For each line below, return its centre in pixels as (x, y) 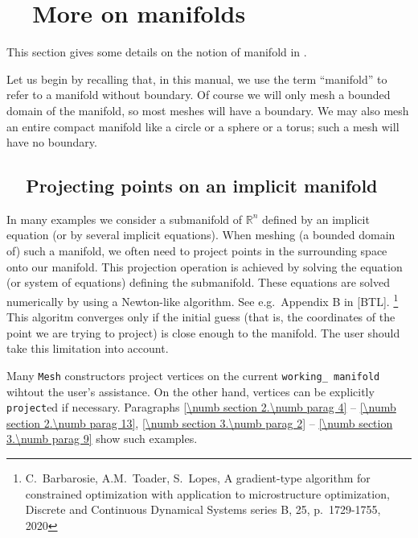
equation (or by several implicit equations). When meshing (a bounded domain (201, 235)
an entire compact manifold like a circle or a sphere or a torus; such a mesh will (203, 126)
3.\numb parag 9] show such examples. (102, 439)
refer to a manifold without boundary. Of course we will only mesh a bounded (199, 95)
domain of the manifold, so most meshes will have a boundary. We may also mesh (208, 110)
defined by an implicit (316, 219)
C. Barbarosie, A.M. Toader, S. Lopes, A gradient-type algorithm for (198, 477)
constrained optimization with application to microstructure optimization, (207, 493)
